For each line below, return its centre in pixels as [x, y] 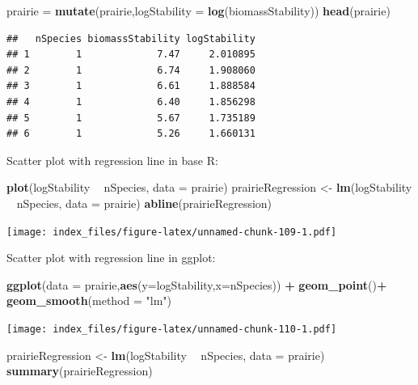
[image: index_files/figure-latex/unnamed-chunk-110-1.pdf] [172, 329]
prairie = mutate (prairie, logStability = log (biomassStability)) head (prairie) [198, 11]
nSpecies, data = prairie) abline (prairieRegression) [144, 203]
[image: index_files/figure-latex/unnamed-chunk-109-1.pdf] [172, 232]
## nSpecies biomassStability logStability [131, 38]
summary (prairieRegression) [80, 371]
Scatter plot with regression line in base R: [112, 160]
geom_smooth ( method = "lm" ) [89, 300]
